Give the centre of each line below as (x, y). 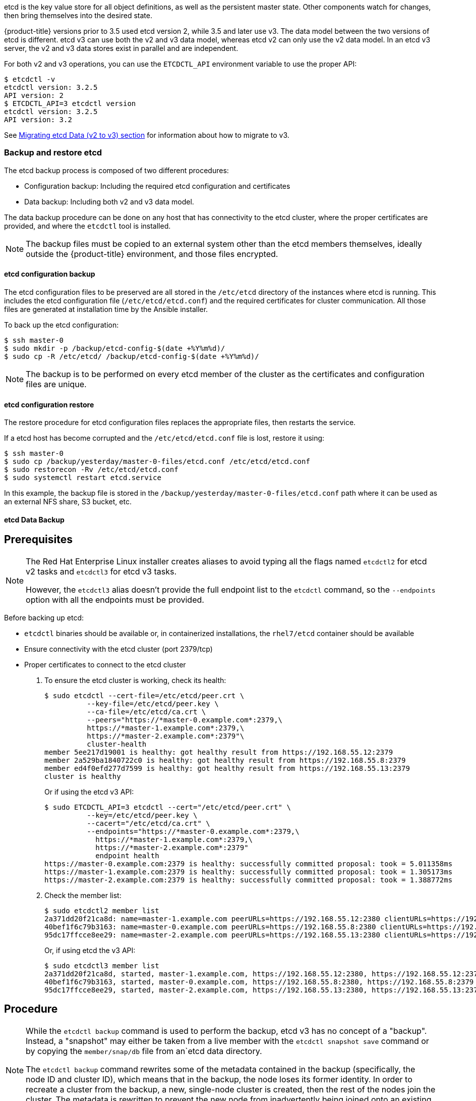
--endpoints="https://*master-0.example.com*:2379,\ (193, 831)
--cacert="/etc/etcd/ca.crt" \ (148, 823)
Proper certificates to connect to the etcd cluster (105, 664)
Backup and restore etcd (53, 153)
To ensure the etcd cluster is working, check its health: (135, 680)
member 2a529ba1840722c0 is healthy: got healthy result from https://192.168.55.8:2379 (225, 760)
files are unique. (56, 384)
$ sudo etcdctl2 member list (102, 910)
